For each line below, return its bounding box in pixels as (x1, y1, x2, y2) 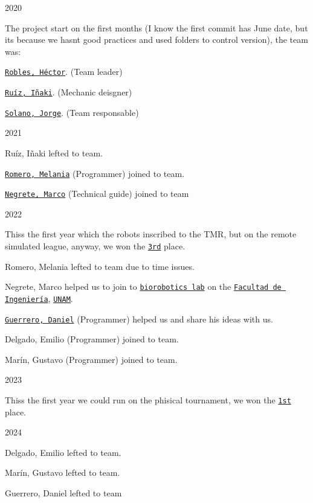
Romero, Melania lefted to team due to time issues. (5, 260, 195, 272)
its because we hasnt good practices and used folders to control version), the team (5, 33, 308, 46)
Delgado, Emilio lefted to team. (5, 446, 121, 458)
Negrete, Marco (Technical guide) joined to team (5, 187, 189, 200)
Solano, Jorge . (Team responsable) (5, 106, 139, 118)
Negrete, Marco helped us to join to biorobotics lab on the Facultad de (5, 280, 282, 293)
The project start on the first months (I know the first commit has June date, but (5, 21, 308, 34)
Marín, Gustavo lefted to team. (5, 466, 120, 479)
